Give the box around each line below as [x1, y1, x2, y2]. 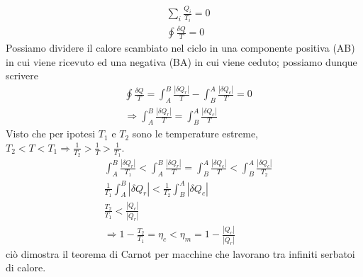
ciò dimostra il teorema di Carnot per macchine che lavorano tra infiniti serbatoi [6, 246, 355, 261]
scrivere [6, 68, 39, 83]
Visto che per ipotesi [6, 126, 96, 141]
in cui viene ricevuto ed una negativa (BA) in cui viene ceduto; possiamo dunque [6, 54, 357, 69]
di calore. [6, 260, 46, 275]
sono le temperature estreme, [132, 126, 258, 141]
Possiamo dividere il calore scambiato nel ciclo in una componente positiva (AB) [6, 40, 355, 55]
